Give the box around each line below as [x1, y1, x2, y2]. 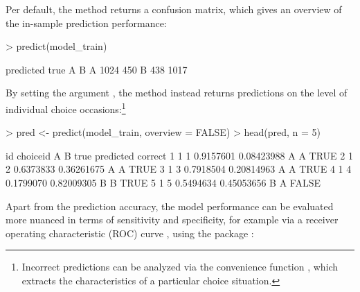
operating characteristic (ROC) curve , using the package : [6, 225, 254, 240]
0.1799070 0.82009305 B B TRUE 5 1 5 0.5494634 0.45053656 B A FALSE [6, 175, 321, 189]
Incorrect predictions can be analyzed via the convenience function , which [21, 259, 339, 274]
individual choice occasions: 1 [6, 99, 126, 116]
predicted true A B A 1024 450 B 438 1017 [6, 62, 188, 76]
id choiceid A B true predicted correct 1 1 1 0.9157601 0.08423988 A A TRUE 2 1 [6, 148, 353, 162]
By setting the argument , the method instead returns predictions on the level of [6, 85, 348, 100]
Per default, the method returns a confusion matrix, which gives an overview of [6, 2, 342, 16]
